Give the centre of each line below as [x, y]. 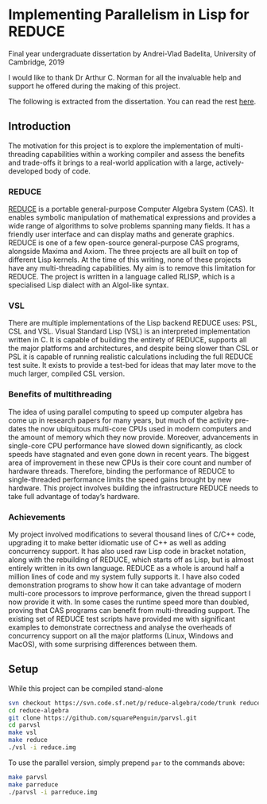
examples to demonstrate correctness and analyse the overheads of [120, 627]
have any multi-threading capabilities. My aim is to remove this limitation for [132, 268]
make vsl [23, 733]
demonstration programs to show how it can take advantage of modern [125, 585]
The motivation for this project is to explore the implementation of [115, 146]
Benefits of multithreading [60, 394]
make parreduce [33, 784]
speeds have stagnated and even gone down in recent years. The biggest [129, 454]
